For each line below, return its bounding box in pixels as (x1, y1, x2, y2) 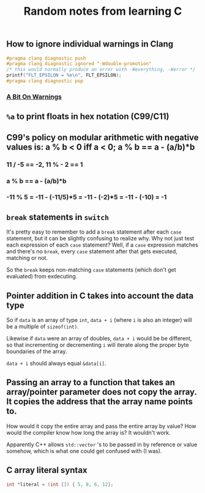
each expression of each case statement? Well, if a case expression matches (6, 241, 199, 249)
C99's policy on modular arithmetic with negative (6, 132, 199, 142)
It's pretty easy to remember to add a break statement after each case (6, 228, 182, 235)
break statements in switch (6, 212, 109, 222)
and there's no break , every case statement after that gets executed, (6, 248, 177, 255)
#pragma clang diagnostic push (6, 55, 86, 61)
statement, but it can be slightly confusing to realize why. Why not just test (6, 235, 195, 242)
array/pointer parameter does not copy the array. (6, 387, 197, 397)
